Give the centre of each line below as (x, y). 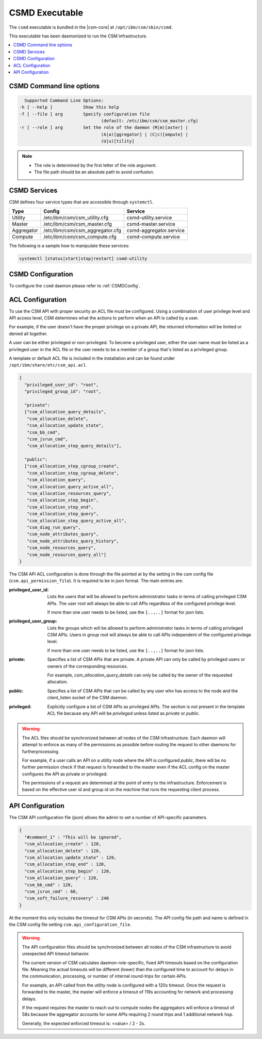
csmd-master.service (151, 224)
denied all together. (28, 334)
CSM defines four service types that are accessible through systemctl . (81, 202)
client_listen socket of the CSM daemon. (88, 698)
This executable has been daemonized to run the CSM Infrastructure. (78, 36)
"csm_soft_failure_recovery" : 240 (67, 898)
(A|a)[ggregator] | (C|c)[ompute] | (145, 134)
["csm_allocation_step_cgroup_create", (72, 466)
